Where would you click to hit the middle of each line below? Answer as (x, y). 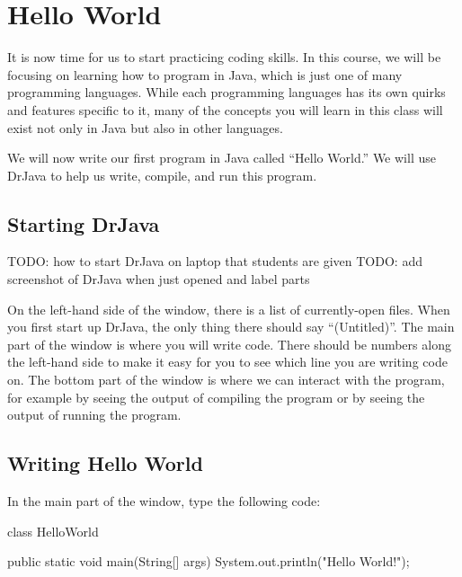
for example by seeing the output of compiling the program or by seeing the (216, 397)
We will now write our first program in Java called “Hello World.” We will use (222, 158)
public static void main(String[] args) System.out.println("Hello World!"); (209, 561)
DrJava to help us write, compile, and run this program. (162, 175)
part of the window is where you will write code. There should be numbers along (229, 344)
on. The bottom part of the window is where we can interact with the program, (226, 380)
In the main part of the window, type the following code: (164, 501)
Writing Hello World (105, 463)
